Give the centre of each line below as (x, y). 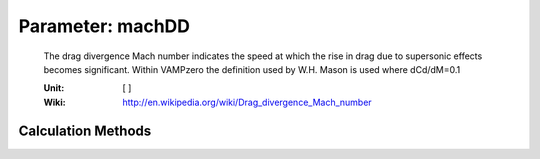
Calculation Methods (85, 130)
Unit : (54, 88)
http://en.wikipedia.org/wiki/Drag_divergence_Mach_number (247, 102)
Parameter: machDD (104, 26)
